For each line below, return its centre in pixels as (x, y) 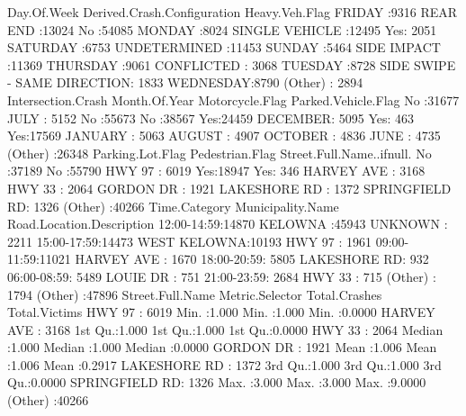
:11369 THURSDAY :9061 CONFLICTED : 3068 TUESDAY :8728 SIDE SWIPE (232, 64)
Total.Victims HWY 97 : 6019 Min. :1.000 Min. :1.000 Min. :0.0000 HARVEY (221, 312)
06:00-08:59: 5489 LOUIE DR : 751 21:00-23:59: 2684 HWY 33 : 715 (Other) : (222, 276)
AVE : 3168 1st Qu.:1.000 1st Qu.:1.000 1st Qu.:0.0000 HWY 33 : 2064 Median (225, 329)
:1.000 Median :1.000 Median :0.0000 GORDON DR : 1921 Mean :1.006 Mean (222, 347)
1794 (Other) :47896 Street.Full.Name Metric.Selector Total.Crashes (195, 294)
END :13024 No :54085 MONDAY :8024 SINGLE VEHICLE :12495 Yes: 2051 (222, 29)
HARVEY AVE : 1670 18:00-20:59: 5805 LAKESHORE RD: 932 (252, 259)
